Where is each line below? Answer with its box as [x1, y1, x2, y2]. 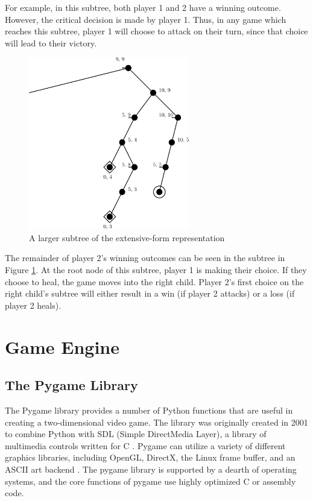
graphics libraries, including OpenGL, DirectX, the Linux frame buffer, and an [5, 451, 296, 464]
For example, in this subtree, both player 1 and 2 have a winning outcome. [5, 1, 281, 13]
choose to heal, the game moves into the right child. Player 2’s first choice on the [5, 275, 304, 288]
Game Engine [5, 334, 120, 359]
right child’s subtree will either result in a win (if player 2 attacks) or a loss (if [5, 287, 295, 300]
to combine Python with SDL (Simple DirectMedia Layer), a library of [5, 427, 267, 440]
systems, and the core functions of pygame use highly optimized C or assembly [5, 474, 296, 487]
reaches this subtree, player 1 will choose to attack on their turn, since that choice [5, 25, 308, 37]
